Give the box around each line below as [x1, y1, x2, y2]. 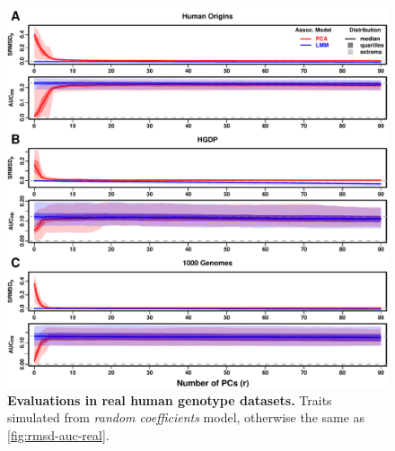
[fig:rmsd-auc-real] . [7, 425, 110, 444]
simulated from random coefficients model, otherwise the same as [7, 408, 365, 427]
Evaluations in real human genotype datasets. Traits [7, 390, 332, 409]
